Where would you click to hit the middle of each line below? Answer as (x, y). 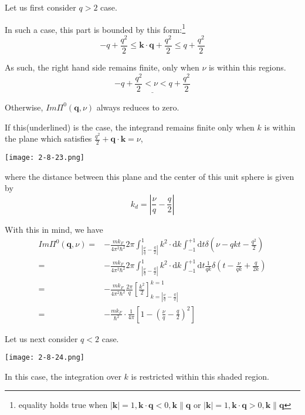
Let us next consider (41, 338)
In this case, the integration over (63, 376)
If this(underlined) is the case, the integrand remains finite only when (130, 127)
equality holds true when (63, 405)
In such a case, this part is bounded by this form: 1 (95, 28)
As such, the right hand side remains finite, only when (102, 67)
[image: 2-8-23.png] (45, 157)
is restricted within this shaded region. (200, 376)
